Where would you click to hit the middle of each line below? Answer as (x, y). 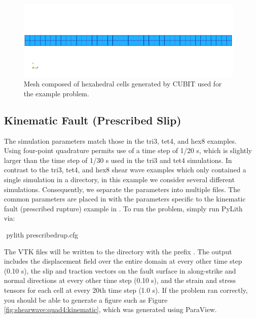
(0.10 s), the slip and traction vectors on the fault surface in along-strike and (120, 270)
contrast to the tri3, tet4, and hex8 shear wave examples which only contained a (125, 170)
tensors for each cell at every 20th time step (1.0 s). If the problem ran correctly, (126, 290)
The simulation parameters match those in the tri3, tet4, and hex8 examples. (120, 140)
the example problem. (56, 93)
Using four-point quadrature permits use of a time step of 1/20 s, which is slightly (128, 150)
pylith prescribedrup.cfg (42, 235)
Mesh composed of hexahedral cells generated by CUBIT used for (123, 84)
